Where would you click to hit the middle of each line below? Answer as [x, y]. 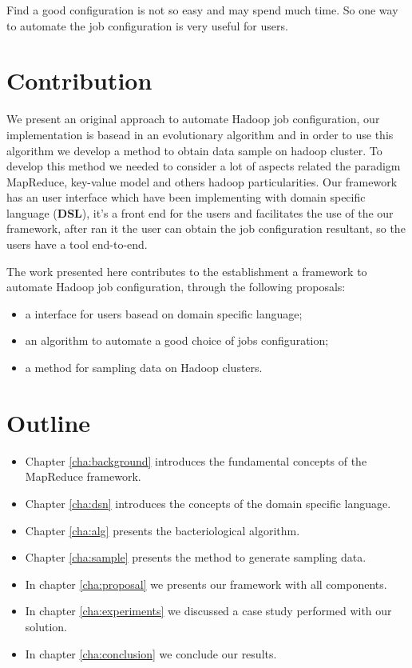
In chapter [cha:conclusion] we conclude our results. [151, 653]
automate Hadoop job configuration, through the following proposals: [176, 287]
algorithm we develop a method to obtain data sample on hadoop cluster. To [194, 150]
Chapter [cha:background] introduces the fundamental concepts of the [196, 460]
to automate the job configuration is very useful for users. [147, 25]
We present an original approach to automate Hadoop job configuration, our [193, 119]
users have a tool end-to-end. [77, 244]
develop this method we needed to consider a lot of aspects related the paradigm [204, 166]
